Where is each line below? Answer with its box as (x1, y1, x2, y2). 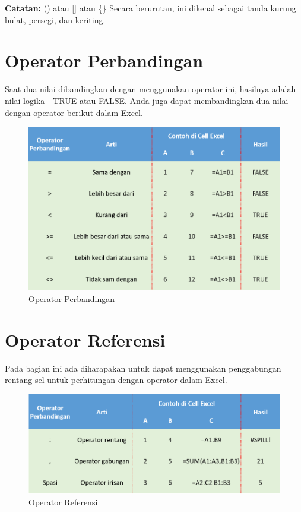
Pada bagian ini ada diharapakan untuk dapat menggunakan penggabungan (5, 362, 281, 374)
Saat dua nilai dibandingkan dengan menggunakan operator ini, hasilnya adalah (5, 83, 296, 95)
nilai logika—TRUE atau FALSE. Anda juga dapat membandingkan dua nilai (5, 94, 289, 106)
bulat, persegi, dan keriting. (5, 13, 106, 26)
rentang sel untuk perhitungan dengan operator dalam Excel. (5, 373, 227, 386)
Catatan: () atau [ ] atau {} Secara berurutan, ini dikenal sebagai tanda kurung (5, 2, 296, 14)
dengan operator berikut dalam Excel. (5, 106, 143, 118)
